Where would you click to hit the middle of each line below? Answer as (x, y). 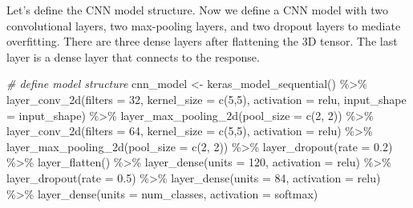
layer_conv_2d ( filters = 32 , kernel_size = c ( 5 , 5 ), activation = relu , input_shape (206, 99)
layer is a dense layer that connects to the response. (133, 56)
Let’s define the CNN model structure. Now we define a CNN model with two (197, 10)
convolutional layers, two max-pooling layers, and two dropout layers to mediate (204, 25)
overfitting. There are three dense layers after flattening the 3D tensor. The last (202, 41)
